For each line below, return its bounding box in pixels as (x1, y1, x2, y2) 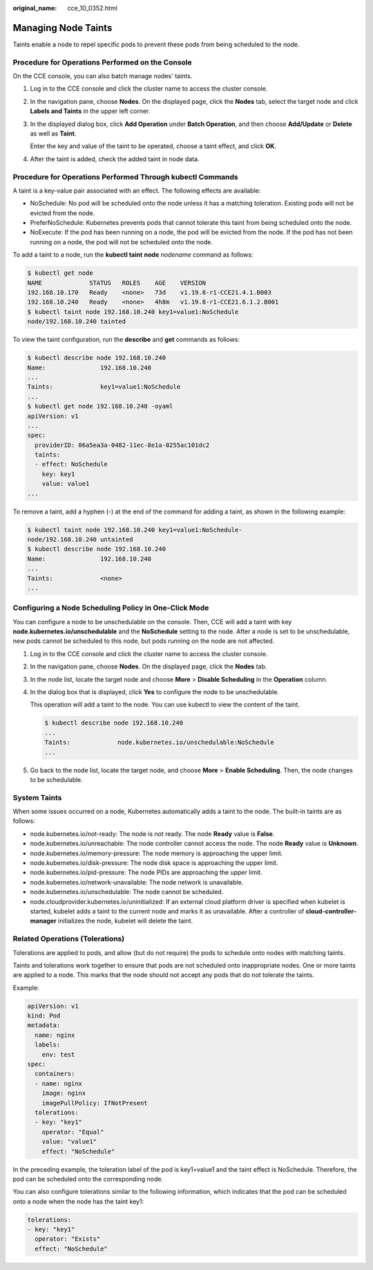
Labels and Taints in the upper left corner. (30, 107, 151, 116)
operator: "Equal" (41, 1128, 104, 1136)
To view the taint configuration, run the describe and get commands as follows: (12, 336, 240, 344)
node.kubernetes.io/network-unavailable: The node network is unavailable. (30, 878, 244, 886)
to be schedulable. (30, 775, 83, 783)
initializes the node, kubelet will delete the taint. (57, 917, 193, 925)
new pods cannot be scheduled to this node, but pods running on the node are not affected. (12, 637, 275, 645)
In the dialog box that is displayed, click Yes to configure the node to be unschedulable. (30, 688, 280, 696)
